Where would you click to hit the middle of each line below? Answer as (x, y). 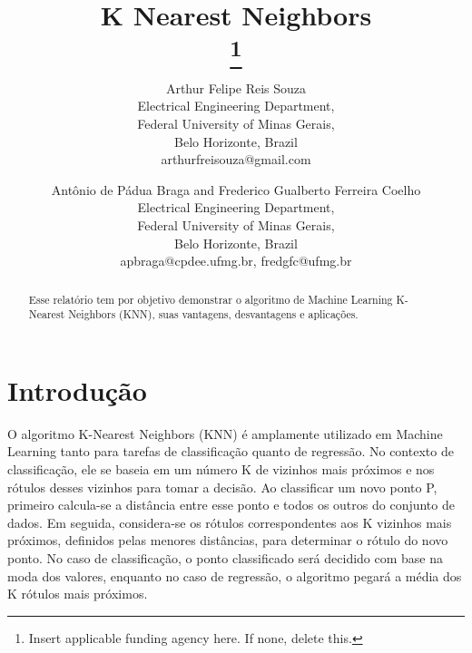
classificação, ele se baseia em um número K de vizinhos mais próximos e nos (221, 468)
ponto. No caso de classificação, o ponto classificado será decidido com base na (226, 557)
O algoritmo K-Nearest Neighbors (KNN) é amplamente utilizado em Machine (225, 433)
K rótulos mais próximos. (78, 594)
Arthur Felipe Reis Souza (236, 88)
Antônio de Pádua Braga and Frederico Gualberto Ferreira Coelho (236, 189)
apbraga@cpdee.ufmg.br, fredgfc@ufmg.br (236, 261)
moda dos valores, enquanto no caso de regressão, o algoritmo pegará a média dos (235, 575)
